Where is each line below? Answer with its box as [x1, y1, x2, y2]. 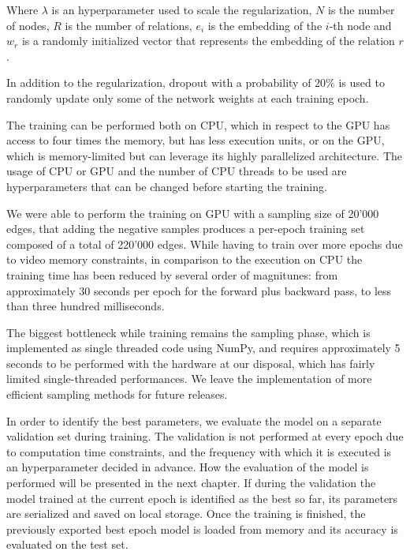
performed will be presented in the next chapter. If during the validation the [6, 474, 376, 491]
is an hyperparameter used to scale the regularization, [51, 2, 312, 17]
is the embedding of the [207, 17, 322, 33]
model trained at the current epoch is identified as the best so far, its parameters [6, 489, 398, 506]
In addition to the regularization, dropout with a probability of [6, 74, 311, 91]
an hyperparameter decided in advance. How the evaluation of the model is [6, 459, 369, 475]
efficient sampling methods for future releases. [6, 386, 228, 403]
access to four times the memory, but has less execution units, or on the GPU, [6, 132, 385, 148]
